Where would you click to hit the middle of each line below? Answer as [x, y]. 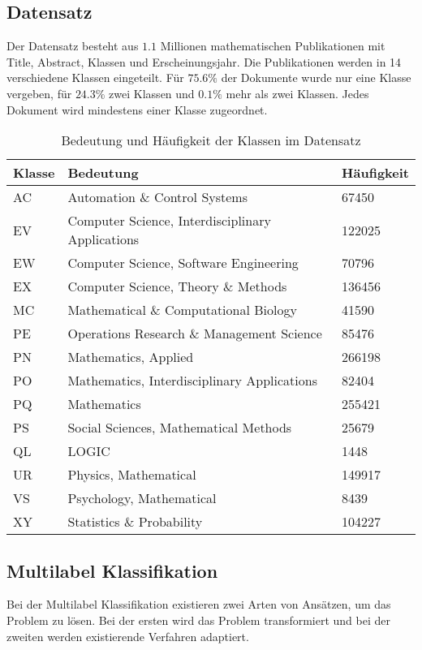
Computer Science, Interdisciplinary [169, 221]
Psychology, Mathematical [142, 498]
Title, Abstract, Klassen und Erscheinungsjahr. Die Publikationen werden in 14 [204, 61]
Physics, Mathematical [132, 475]
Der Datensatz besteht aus [73, 46]
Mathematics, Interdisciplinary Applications [192, 381]
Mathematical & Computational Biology [182, 310]
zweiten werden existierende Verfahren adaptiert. [128, 636]
